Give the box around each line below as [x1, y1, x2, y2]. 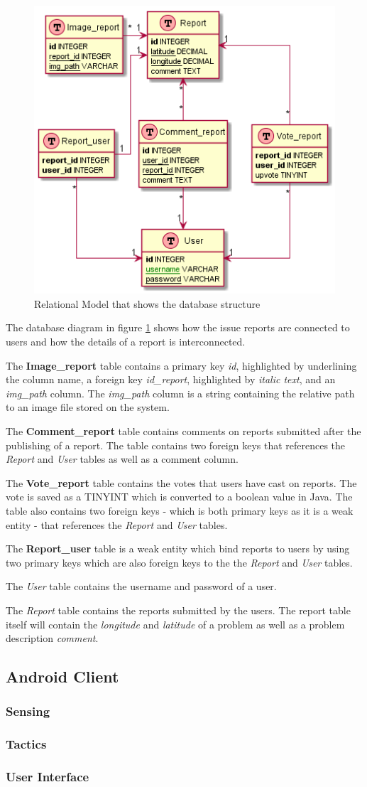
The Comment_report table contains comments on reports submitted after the [6, 423, 361, 438]
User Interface [6, 768, 89, 786]
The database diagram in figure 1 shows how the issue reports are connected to [6, 320, 350, 335]
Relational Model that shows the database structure [34, 296, 261, 311]
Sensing [6, 702, 50, 720]
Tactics [6, 735, 47, 753]
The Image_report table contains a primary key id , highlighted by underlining [6, 358, 357, 373]
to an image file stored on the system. [6, 400, 170, 414]
